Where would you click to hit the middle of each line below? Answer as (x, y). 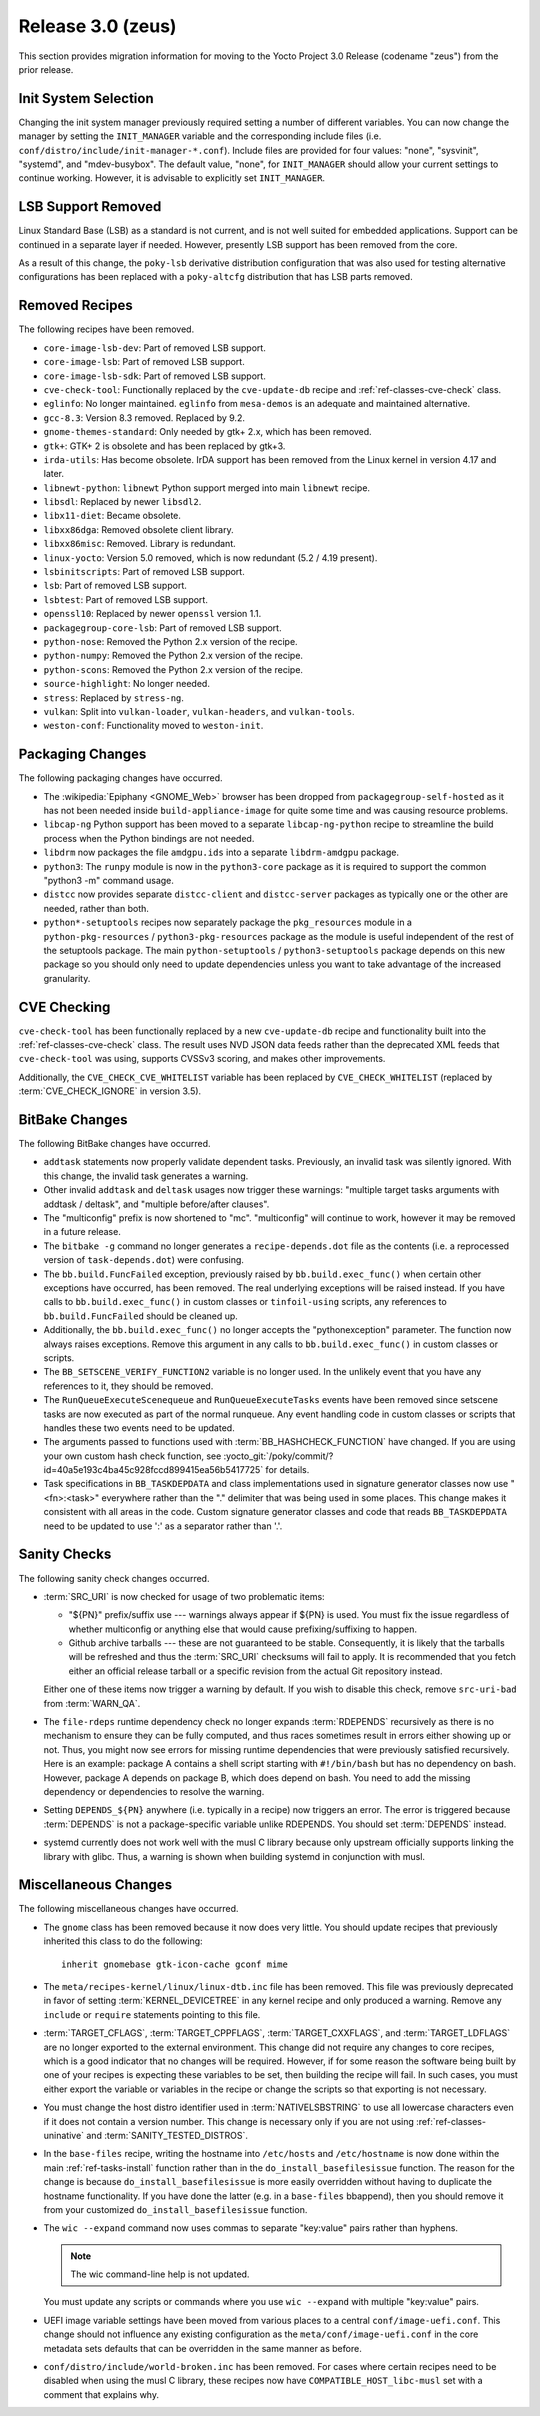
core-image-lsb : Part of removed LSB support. (144, 362)
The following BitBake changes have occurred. (114, 1144)
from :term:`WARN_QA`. (92, 1703)
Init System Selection (86, 98)
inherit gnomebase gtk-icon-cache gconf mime (175, 1964)
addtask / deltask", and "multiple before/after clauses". (156, 1204)
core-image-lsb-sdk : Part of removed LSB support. (155, 376)
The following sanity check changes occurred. (114, 1578)
